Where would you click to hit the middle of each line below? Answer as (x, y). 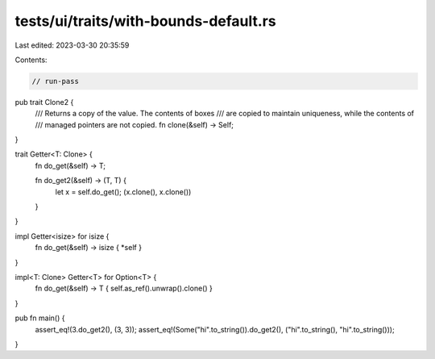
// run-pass (56, 81)
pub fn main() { (40, 318)
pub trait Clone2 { (44, 102)
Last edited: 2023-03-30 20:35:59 (72, 45)
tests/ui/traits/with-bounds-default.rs (146, 21)
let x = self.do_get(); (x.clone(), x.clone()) (123, 192)
